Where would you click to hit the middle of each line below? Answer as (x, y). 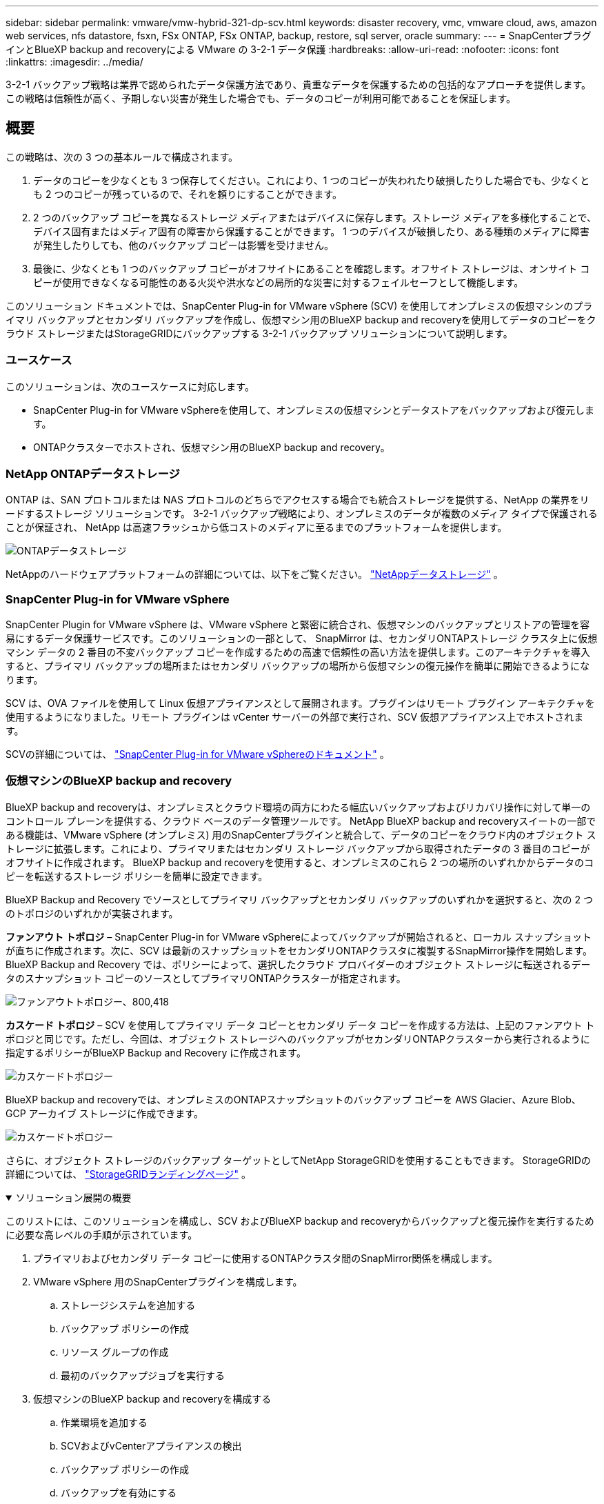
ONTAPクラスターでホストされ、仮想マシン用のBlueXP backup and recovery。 (212, 447)
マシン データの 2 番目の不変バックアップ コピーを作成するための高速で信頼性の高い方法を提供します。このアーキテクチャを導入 (298, 652)
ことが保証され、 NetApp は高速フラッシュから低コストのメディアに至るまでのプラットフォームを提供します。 (256, 528)
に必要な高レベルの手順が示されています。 (102, 1234)
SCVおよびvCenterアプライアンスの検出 (151, 1445)
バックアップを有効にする (119, 1492)
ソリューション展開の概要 (73, 1197)
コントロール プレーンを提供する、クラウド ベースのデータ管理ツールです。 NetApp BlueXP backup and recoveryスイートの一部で (301, 821)
